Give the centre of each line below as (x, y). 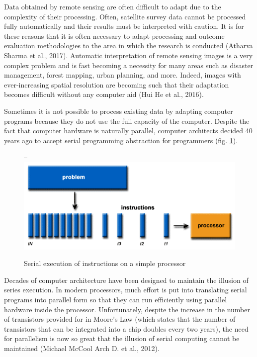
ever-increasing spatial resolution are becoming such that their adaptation (117, 84)
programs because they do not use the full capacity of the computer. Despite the (127, 121)
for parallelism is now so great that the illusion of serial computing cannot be (122, 338)
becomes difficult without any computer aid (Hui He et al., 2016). (104, 94)
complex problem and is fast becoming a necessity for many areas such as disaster (129, 65)
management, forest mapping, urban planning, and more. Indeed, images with (123, 75)
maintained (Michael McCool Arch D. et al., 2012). (82, 348)
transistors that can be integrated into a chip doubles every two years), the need (126, 328)
